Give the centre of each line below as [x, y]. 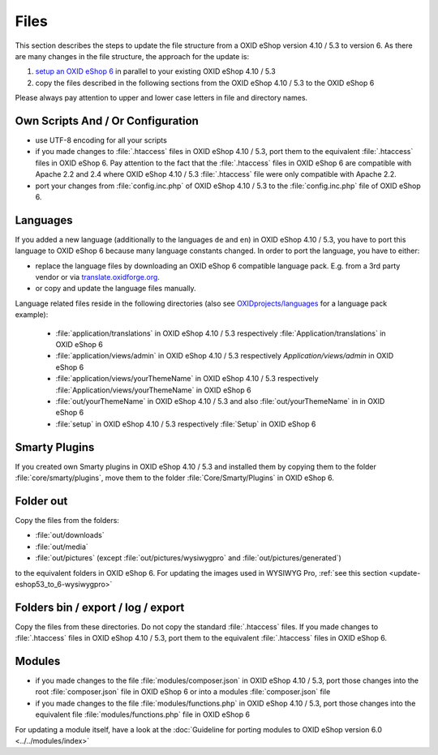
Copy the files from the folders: [67, 520]
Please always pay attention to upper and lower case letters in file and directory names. [161, 98]
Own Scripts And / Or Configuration [107, 120]
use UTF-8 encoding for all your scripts [101, 140]
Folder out [41, 501]
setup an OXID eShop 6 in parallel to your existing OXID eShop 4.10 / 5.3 [155, 71]
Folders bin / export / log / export [100, 607]
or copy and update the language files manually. [116, 289]
